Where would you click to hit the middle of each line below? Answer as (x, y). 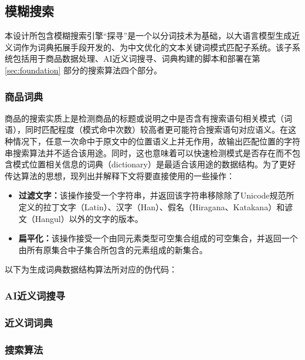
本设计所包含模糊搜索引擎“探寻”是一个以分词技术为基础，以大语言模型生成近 (152, 36)
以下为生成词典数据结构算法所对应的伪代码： (91, 269)
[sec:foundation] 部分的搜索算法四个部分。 (84, 70)
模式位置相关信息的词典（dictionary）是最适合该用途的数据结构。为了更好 (154, 164)
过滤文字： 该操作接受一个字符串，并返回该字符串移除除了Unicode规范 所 (156, 195)
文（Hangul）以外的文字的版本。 (81, 218)
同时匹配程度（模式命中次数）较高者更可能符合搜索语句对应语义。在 (156, 129)
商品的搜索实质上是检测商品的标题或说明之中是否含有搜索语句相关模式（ (144, 118)
